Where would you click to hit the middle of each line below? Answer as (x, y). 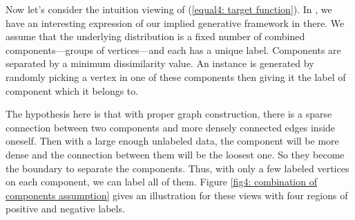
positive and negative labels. (65, 209)
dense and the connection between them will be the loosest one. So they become (175, 154)
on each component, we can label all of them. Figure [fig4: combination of (161, 182)
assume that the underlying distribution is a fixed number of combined (155, 36)
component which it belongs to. (72, 90)
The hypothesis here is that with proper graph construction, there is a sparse (169, 114)
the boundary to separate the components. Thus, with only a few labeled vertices (177, 168)
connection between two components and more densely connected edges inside (171, 127)
